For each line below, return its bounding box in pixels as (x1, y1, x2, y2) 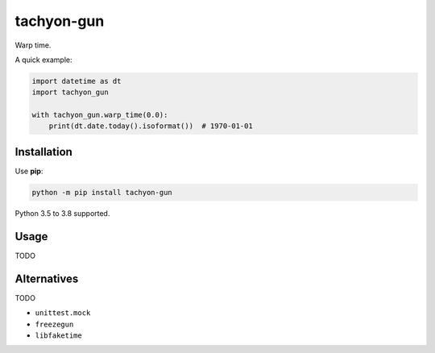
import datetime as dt (31, 77, 122, 85)
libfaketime (35, 330, 82, 340)
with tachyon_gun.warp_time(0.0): (31, 110, 168, 120)
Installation (14, 145, 72, 159)
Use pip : (14, 166, 43, 176)
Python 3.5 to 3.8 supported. (14, 208, 110, 218)
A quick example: (14, 55, 72, 64)
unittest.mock (35, 309, 91, 318)
